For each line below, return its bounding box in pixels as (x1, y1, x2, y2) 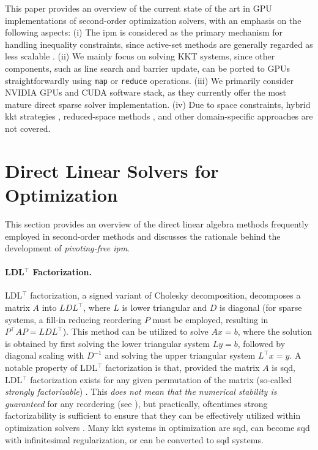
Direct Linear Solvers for (5, 158, 219, 183)
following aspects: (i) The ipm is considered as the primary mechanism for (5, 26, 283, 39)
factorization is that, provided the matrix (105, 361, 260, 374)
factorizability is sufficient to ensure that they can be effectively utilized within (5, 409, 301, 422)
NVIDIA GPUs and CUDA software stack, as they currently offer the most (5, 86, 287, 99)
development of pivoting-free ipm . (5, 242, 130, 254)
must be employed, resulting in (152, 313, 268, 326)
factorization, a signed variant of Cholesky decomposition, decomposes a (30, 289, 301, 302)
